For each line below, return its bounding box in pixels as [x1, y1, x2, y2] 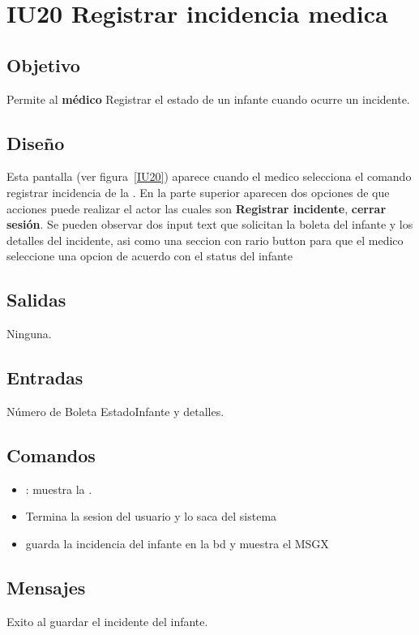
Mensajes [6, 574, 86, 599]
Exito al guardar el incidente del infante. [6, 612, 208, 629]
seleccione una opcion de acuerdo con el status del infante [6, 247, 293, 264]
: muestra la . [25, 480, 92, 497]
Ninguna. [6, 325, 52, 342]
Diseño [6, 130, 65, 155]
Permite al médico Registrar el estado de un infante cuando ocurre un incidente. [6, 90, 410, 107]
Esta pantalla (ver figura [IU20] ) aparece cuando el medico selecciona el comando [6, 168, 412, 185]
